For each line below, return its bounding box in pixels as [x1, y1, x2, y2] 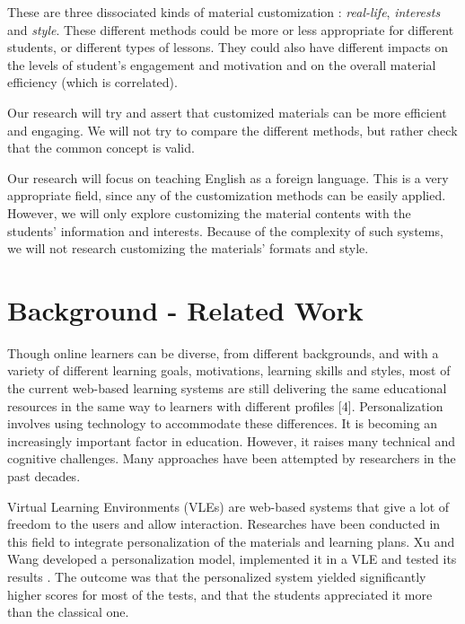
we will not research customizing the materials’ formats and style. [7, 239, 369, 258]
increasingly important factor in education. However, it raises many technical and [7, 431, 455, 450]
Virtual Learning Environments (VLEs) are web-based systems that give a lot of [7, 497, 450, 515]
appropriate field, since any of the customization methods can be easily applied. [7, 186, 446, 205]
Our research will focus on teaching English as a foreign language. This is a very [7, 168, 449, 187]
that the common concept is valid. [7, 138, 195, 157]
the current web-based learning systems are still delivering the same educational [7, 379, 447, 398]
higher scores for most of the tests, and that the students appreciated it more [7, 584, 433, 603]
